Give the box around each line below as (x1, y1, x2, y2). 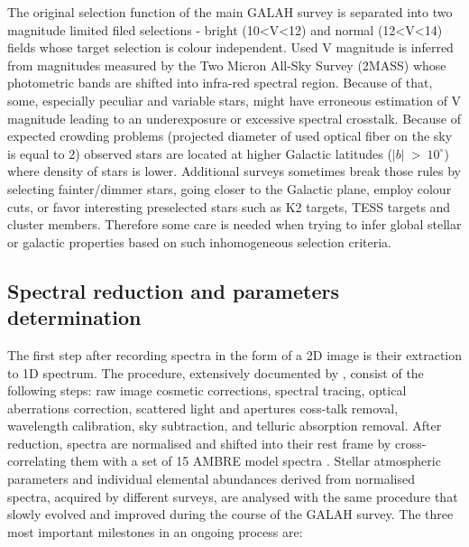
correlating (7, 451, 67, 470)
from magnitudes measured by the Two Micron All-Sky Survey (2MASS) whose (7, 55, 446, 74)
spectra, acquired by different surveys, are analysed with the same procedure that (7, 487, 458, 505)
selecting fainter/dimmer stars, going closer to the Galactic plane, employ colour (7, 179, 452, 198)
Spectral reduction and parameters (7, 276, 339, 304)
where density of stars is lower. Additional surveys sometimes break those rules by (7, 162, 462, 181)
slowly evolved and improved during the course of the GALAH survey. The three (7, 505, 454, 524)
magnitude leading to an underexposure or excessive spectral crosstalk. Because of (7, 108, 461, 127)
